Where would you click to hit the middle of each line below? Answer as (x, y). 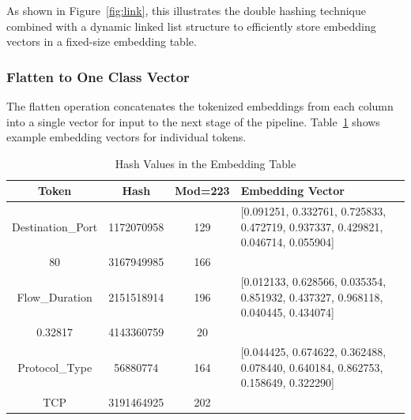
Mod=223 (202, 191)
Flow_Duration (55, 296)
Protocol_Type (55, 367)
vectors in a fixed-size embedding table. (102, 41)
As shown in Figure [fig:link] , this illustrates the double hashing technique (187, 10)
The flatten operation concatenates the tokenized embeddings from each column (200, 106)
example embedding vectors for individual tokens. (126, 137)
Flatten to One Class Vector (98, 76)
